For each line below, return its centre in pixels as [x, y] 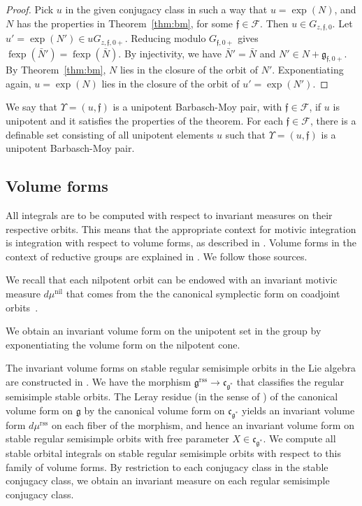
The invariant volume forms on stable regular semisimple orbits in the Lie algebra [181, 368]
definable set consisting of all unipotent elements [110, 134]
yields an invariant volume [298, 410]
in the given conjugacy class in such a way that [166, 9]
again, [19, 83]
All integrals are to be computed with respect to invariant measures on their [169, 215]
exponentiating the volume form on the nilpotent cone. [123, 344]
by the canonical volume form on [154, 410]
